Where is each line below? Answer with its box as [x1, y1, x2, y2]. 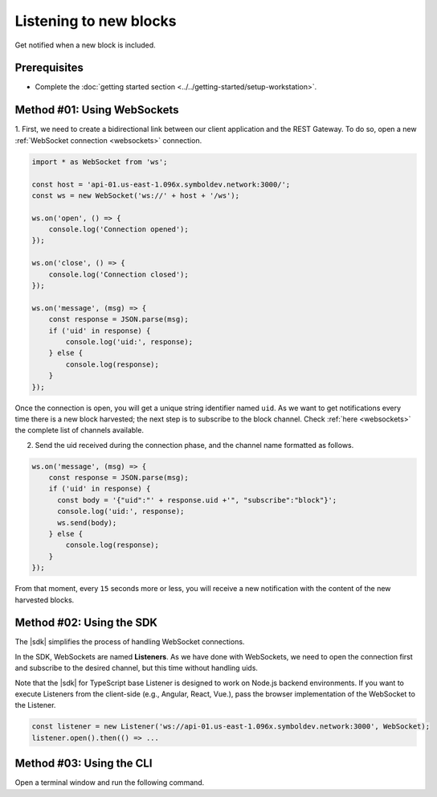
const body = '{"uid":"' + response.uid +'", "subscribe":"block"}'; [57, 495, 337, 504]
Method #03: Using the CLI [14, 757, 153, 770]
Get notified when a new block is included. [14, 40, 156, 50]
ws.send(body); [57, 518, 117, 527]
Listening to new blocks [14, 12, 177, 30]
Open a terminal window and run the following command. [14, 778, 205, 787]
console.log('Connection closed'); [48, 269, 189, 279]
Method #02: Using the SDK [14, 616, 158, 630]
